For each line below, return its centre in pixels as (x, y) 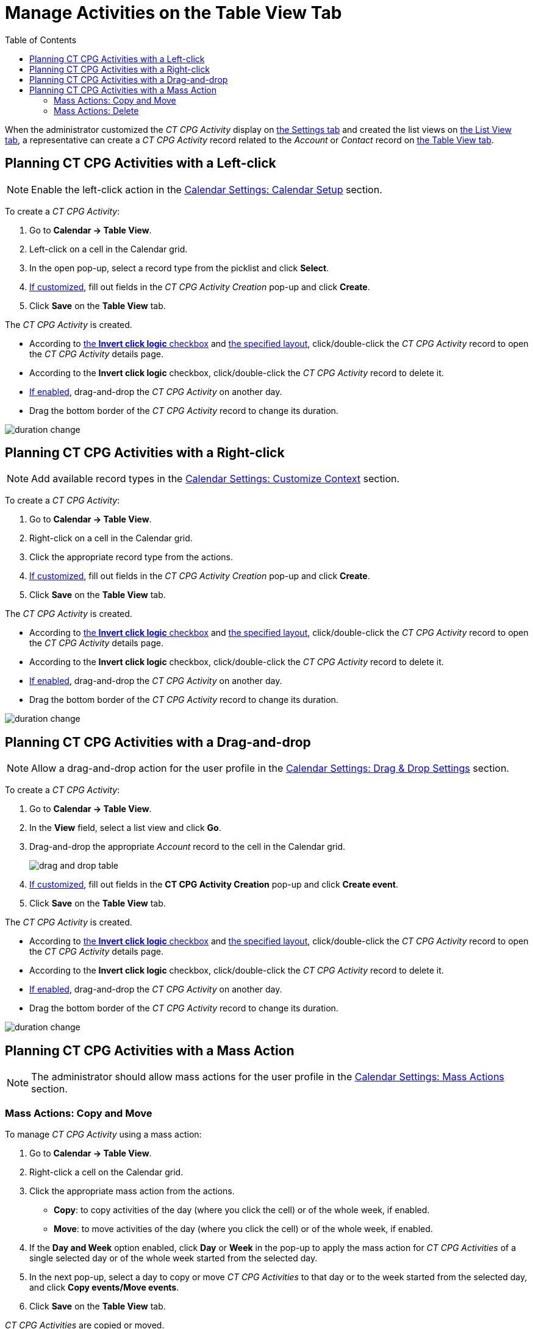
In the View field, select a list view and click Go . (125, 828)
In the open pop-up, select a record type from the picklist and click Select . (179, 268)
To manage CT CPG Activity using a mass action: (103, 1134)
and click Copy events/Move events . (104, 1287)
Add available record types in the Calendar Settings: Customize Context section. (216, 479)
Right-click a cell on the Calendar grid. (106, 1172)
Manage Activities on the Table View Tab (173, 13)
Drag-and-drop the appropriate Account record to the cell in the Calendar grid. (188, 847)
